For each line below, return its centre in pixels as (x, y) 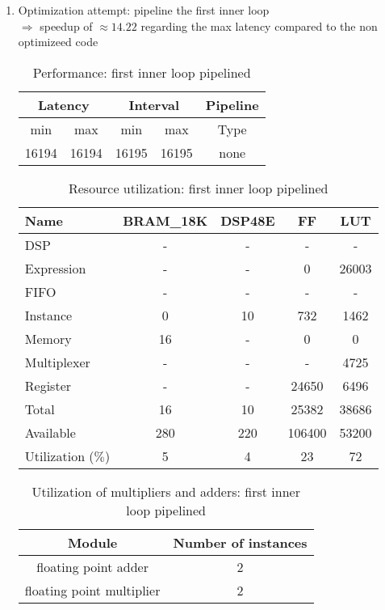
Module (93, 542)
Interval (154, 104)
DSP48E (248, 220)
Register (48, 385)
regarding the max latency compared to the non (259, 25)
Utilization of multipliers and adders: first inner (166, 491)
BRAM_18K (165, 220)
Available (50, 432)
